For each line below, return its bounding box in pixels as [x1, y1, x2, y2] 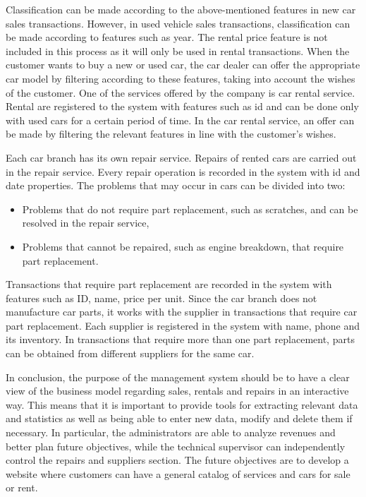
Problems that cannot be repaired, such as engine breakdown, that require [22, 239, 344, 253]
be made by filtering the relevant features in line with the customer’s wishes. [6, 126, 336, 141]
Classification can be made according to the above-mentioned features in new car [6, 2, 356, 16]
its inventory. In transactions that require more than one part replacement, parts [6, 332, 355, 347]
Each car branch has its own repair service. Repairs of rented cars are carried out [6, 150, 357, 164]
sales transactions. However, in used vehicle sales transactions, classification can [6, 16, 350, 30]
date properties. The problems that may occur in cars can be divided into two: [6, 178, 346, 193]
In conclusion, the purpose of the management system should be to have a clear [6, 369, 350, 384]
